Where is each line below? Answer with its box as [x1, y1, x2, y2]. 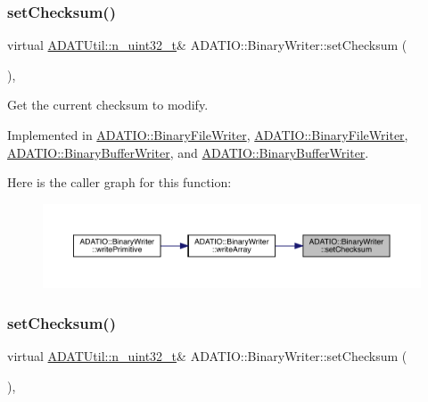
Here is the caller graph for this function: [7, 173, 232, 192]
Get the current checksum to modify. [7, 95, 209, 114]
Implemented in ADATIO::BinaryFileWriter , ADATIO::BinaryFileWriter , [7, 126, 408, 144]
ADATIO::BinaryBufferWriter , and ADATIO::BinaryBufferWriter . [7, 143, 369, 161]
